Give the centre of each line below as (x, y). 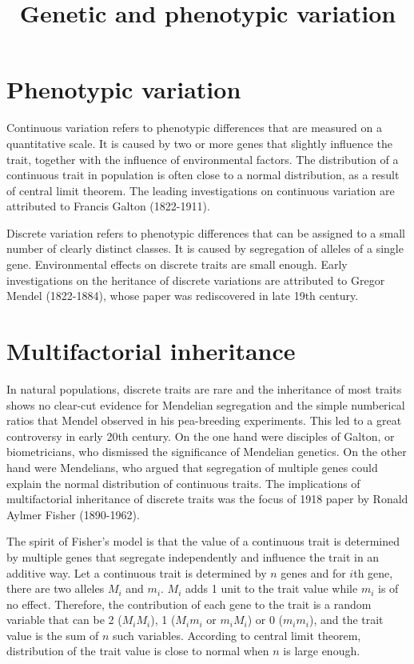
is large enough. (322, 651)
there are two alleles (56, 588)
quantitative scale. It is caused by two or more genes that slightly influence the (200, 143)
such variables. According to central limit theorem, (237, 635)
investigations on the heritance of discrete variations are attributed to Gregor (196, 280)
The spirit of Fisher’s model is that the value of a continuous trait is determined (203, 541)
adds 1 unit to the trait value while (272, 588)
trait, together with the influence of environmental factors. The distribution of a (203, 159)
